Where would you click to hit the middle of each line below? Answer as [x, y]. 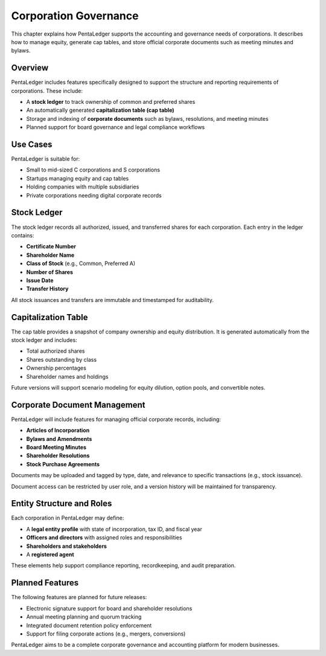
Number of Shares [50, 272]
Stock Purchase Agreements [63, 464]
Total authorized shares [56, 351]
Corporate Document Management [78, 405]
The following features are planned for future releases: [79, 597]
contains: [23, 235]
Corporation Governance [75, 16]
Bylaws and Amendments [59, 439]
